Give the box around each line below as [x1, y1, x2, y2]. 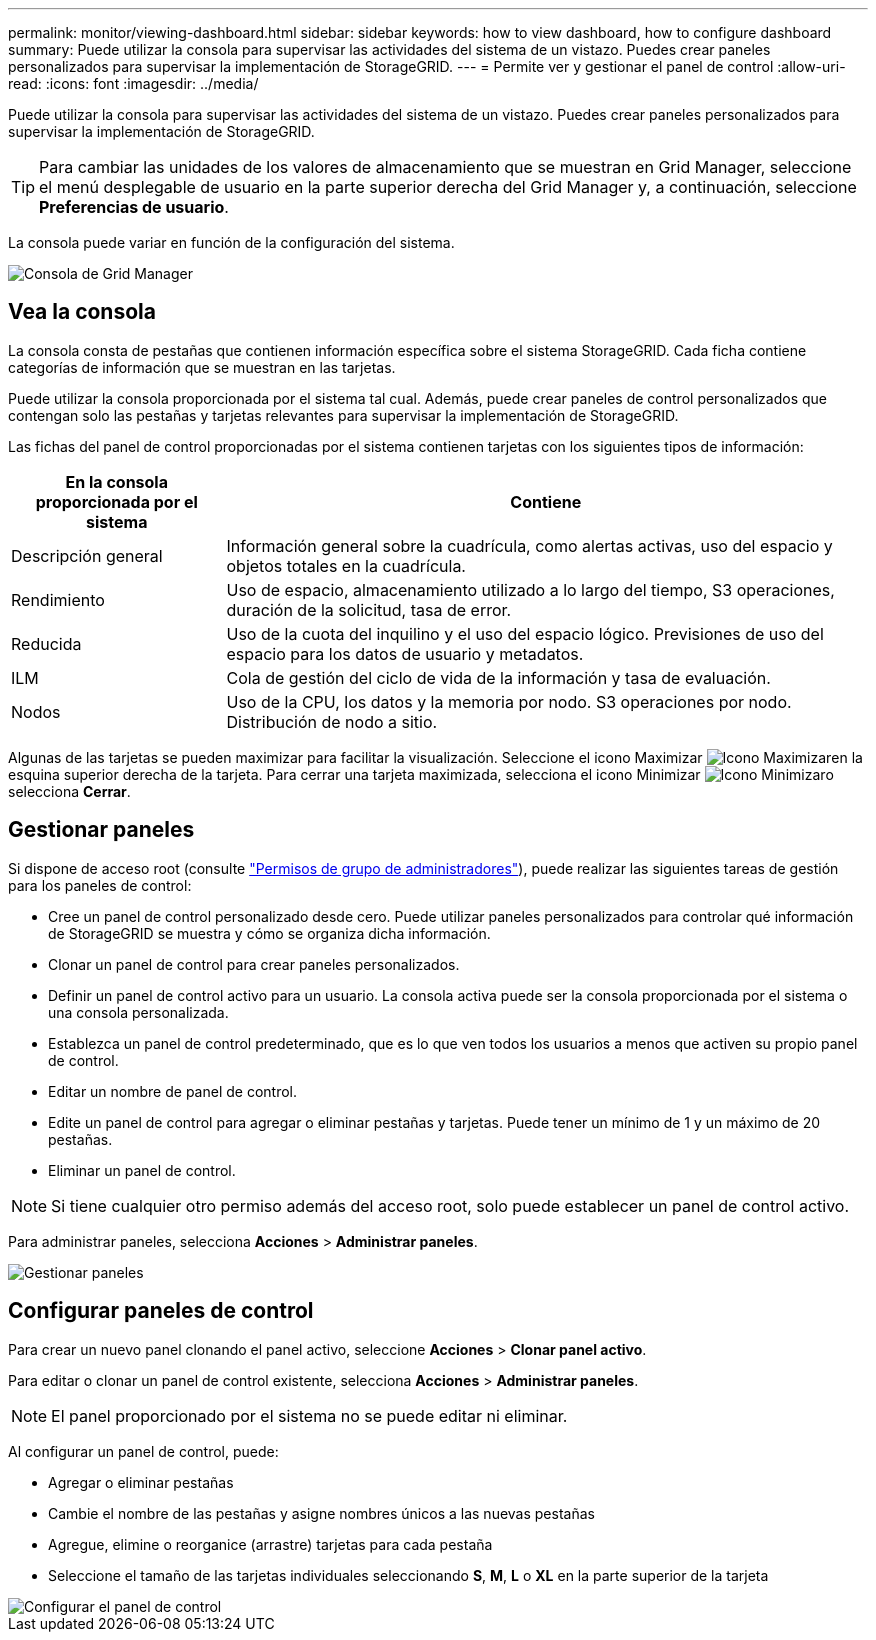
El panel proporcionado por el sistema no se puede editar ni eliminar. [51, 1405, 568, 1426]
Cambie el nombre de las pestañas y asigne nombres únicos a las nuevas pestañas [48, 1504, 595, 1522]
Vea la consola [8, 299, 156, 325]
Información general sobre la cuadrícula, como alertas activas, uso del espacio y [226, 535, 833, 556]
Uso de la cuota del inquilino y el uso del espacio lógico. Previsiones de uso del [226, 623, 824, 644]
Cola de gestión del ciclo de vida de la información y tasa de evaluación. [226, 667, 771, 688]
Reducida [11, 633, 82, 654]
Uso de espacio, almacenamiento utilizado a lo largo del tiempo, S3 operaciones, [226, 579, 835, 600]
